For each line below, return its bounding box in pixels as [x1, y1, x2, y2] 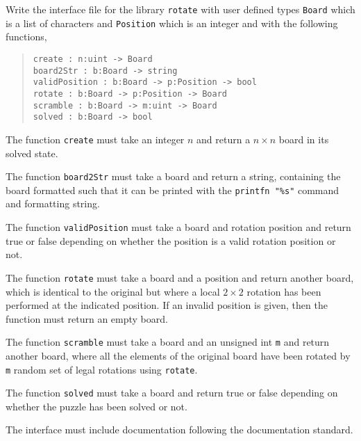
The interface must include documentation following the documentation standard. [6, 422, 353, 437]
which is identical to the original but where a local [6, 284, 220, 298]
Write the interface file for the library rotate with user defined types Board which [6, 2, 355, 16]
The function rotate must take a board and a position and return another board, [6, 270, 354, 284]
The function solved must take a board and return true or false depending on [6, 385, 338, 400]
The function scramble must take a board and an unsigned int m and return [6, 335, 330, 349]
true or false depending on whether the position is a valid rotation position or [6, 233, 336, 248]
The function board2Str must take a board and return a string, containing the [6, 169, 341, 184]
